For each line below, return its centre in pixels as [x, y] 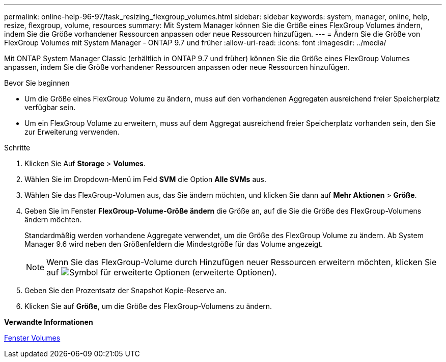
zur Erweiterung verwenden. [72, 132]
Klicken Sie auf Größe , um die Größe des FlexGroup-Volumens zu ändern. [148, 306]
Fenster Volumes [32, 338]
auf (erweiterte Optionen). [162, 272]
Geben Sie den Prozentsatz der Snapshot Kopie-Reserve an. [126, 290]
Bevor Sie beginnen [37, 83]
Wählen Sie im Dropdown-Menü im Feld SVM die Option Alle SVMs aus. [145, 179]
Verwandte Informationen [49, 322]
